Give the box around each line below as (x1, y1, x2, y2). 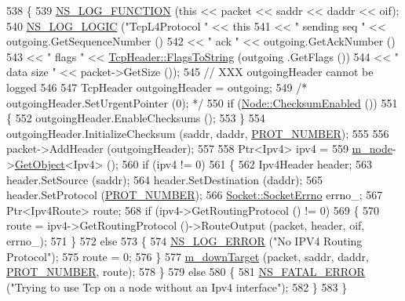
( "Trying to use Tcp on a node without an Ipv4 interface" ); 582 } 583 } (6, 278, 348, 295)
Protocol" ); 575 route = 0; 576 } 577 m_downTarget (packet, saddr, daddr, (6, 248, 369, 264)
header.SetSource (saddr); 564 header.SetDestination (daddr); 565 (6, 171, 323, 187)
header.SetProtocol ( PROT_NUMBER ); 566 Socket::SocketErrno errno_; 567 (6, 187, 383, 203)
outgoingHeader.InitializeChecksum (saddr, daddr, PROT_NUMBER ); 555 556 (6, 125, 389, 141)
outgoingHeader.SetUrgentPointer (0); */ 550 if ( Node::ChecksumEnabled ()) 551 (6, 94, 398, 111)
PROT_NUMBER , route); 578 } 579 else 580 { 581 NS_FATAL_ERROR (6, 263, 365, 280)
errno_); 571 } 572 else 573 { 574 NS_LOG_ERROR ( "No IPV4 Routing (6, 232, 363, 248)
